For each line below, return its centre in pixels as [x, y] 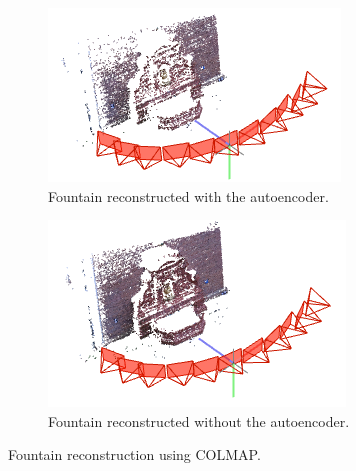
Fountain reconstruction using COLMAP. [134, 454]
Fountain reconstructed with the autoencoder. [188, 195]
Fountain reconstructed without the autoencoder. [199, 420]
